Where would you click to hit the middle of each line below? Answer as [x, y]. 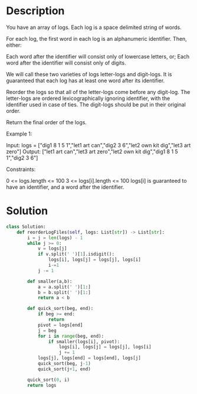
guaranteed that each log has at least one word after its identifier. [86, 80]
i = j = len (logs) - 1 [55, 238]
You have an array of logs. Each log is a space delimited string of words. [94, 27]
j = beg [47, 330]
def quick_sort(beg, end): [60, 309]
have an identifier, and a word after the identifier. [65, 187]
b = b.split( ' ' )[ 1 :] [64, 292]
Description [35, 11]
